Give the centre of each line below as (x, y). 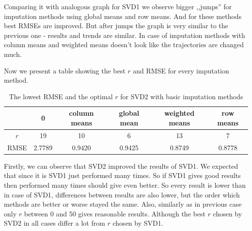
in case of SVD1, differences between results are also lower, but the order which (122, 194)
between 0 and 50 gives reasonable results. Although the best (115, 213)
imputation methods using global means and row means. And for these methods (123, 16)
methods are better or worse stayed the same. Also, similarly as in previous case (123, 204)
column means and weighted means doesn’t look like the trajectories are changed (124, 44)
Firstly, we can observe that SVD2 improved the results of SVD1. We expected (121, 166)
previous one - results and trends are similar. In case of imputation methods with (125, 35)
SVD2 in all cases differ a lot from (55, 223)
